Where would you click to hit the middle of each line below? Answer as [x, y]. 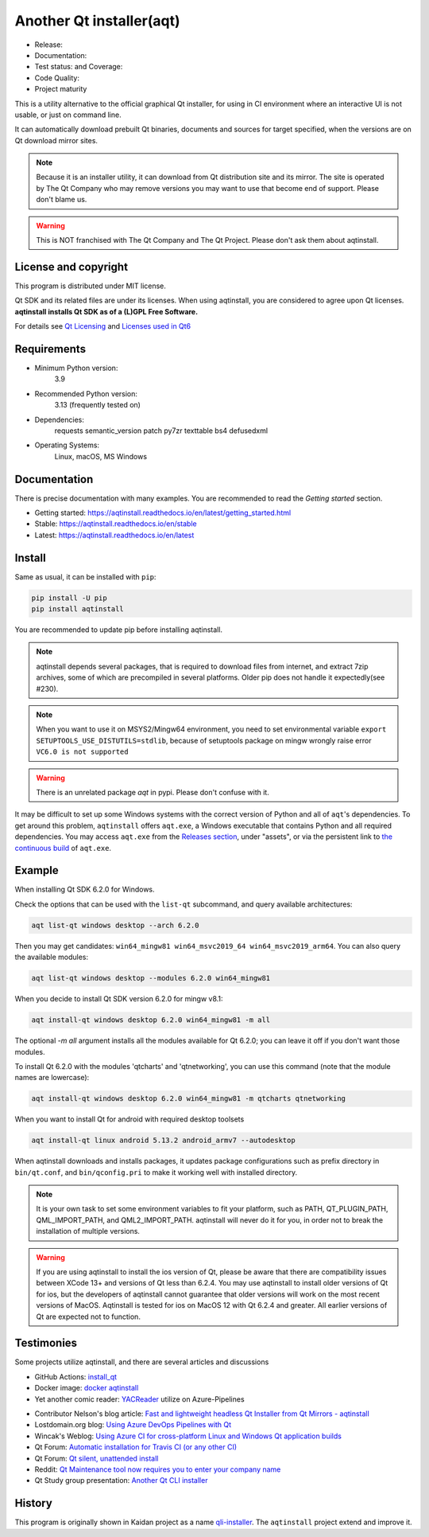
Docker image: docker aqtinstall [87, 1388]
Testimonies [46, 1343]
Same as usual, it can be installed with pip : [85, 576]
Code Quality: [57, 78]
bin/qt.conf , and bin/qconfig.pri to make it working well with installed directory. [156, 1172]
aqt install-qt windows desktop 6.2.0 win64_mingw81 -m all [151, 1020]
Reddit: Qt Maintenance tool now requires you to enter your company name [158, 1469]
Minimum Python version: [76, 368]
